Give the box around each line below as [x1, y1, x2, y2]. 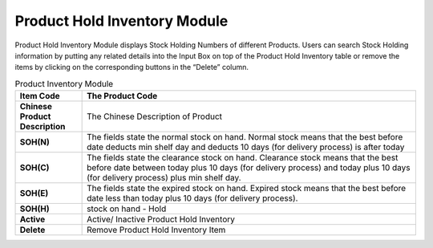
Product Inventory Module [14, 78, 114, 89]
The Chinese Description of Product [87, 111, 223, 122]
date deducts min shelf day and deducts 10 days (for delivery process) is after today [87, 141, 405, 152]
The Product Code [87, 91, 158, 102]
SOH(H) [19, 203, 50, 214]
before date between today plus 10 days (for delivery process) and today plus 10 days [87, 162, 411, 173]
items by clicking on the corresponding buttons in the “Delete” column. [14, 63, 249, 72]
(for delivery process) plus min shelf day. [87, 173, 241, 184]
